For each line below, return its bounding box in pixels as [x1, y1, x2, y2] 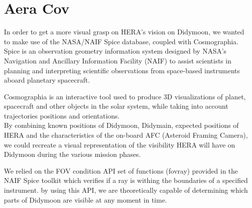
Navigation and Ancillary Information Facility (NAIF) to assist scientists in [4, 55, 231, 65]
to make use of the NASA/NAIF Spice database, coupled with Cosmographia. [4, 36, 239, 46]
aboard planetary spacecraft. [4, 75, 90, 85]
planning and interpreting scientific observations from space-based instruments [4, 65, 240, 75]
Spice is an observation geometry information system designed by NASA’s [4, 46, 226, 56]
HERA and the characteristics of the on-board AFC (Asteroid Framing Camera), [4, 130, 248, 140]
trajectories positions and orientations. [4, 110, 120, 120]
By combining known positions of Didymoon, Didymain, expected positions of [4, 120, 239, 130]
